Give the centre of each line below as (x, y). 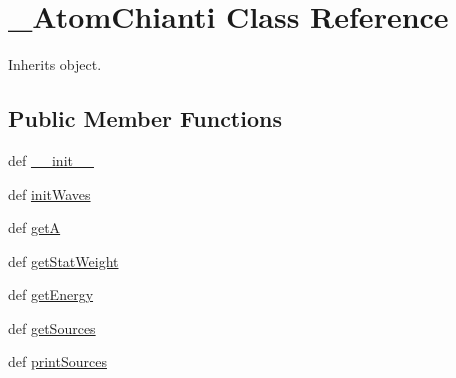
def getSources (52, 327)
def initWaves (49, 193)
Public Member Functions (145, 118)
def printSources (57, 361)
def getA (34, 227)
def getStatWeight (63, 260)
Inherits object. (55, 64)
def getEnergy (51, 294)
